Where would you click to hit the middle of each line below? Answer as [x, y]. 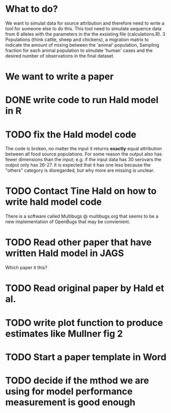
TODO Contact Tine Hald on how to [81, 191]
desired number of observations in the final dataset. [60, 56]
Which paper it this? [26, 268]
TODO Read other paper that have [79, 242]
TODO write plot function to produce [84, 322]
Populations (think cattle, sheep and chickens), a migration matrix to [77, 40]
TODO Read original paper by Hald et [85, 288]
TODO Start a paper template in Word [86, 357]
